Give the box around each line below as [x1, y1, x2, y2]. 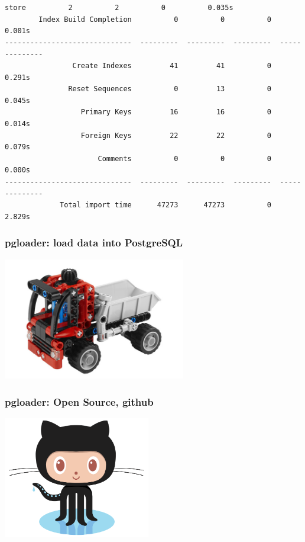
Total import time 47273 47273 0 [60, 201, 272, 210]
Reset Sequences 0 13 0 [68, 85, 272, 94]
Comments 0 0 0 [98, 154, 272, 163]
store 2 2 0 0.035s [5, 4, 233, 12]
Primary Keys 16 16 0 [80, 108, 272, 117]
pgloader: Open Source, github [5, 394, 154, 409]
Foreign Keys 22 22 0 [80, 131, 272, 140]
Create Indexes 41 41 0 [72, 61, 272, 70]
